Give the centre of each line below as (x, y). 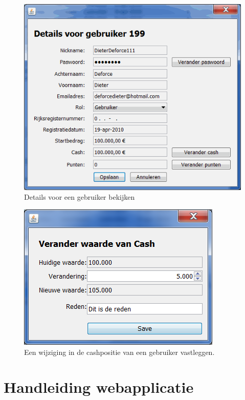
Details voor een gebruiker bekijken (80, 197)
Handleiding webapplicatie (99, 387)
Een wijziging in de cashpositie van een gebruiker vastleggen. (119, 352)
